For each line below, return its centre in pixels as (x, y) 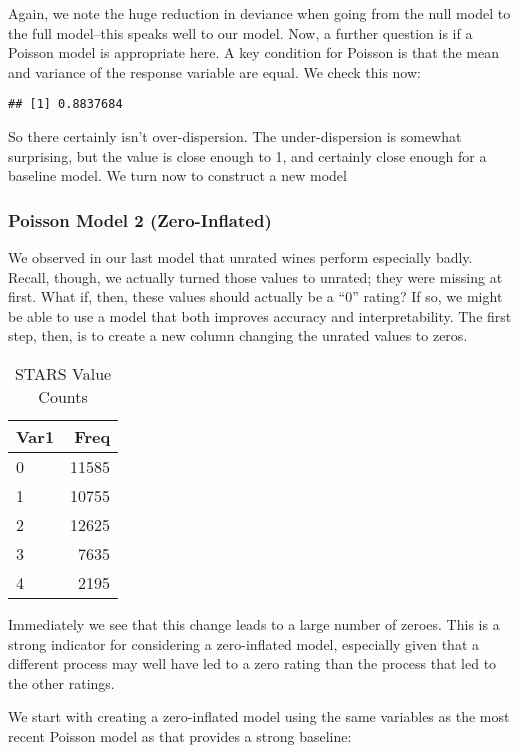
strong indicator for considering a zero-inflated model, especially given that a (244, 643)
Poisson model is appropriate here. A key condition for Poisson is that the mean (254, 52)
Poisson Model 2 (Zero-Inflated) (140, 219)
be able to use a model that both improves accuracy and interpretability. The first (260, 315)
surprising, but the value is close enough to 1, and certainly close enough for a (247, 155)
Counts (63, 396)
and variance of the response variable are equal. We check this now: (214, 71)
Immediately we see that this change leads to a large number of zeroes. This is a (254, 624)
